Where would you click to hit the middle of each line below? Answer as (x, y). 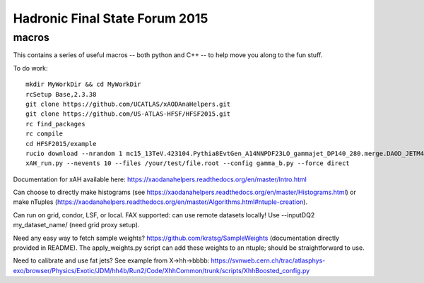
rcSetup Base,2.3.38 (61, 94)
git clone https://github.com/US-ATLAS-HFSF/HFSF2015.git (128, 114)
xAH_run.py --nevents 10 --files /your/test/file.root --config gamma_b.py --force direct (188, 163)
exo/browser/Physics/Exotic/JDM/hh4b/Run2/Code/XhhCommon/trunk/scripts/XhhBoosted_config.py (161, 270)
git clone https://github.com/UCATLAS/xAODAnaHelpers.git (128, 104)
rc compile (45, 134)
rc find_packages (55, 124)
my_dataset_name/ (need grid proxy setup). (76, 225)
